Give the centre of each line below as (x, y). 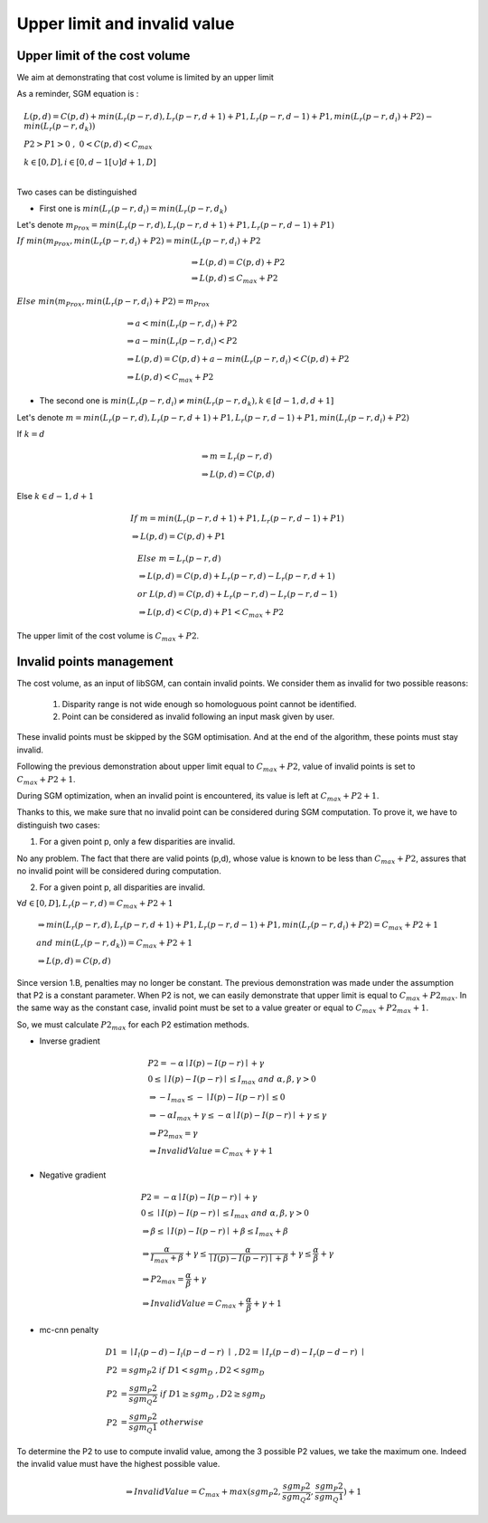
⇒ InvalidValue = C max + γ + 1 (211, 1152)
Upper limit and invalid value (126, 24)
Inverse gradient (70, 1041)
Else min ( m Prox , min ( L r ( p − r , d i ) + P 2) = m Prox (113, 302)
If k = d (31, 434)
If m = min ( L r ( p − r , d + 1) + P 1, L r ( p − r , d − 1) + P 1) (238, 520)
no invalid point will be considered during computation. (119, 870)
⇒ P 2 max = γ (174, 1134)
